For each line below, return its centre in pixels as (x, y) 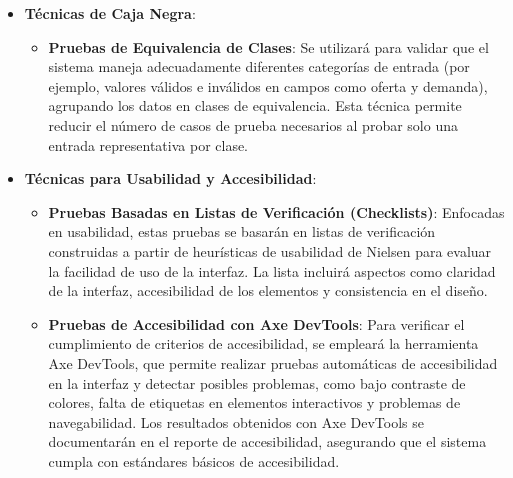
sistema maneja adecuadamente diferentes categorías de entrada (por (259, 66)
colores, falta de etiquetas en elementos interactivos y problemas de (254, 402)
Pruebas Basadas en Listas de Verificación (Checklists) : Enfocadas (276, 211)
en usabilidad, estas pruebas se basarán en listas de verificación (242, 231)
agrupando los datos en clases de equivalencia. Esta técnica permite (255, 105)
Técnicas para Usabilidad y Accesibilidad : (170, 178)
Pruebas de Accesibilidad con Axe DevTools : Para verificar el (256, 323)
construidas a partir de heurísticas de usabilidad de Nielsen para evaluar (270, 250)
